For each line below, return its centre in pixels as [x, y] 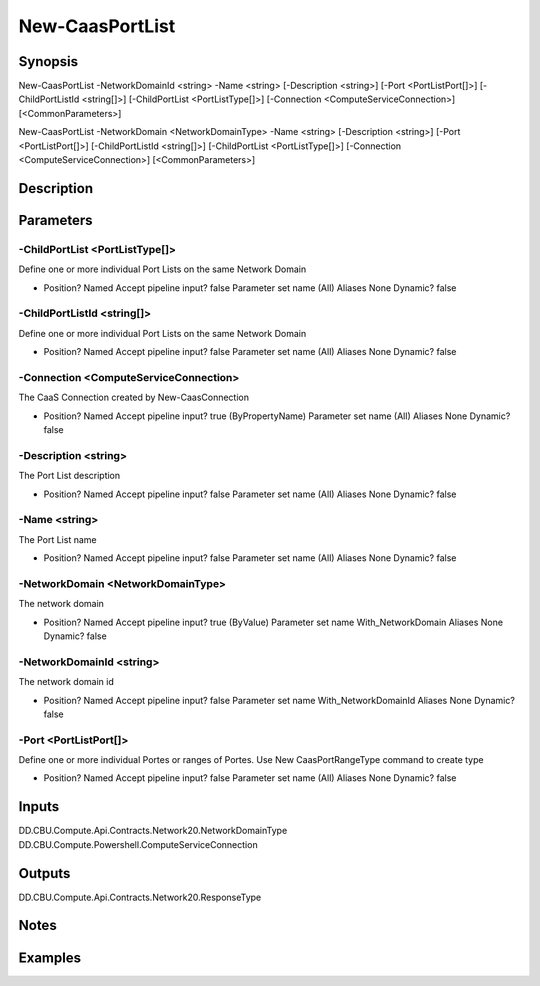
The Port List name [57, 539]
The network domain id [66, 682]
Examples [50, 957]
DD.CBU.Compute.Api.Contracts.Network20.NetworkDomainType [153, 831]
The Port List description [69, 476]
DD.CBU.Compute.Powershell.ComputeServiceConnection [138, 844]
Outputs [44, 873]
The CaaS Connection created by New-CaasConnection [134, 397]
